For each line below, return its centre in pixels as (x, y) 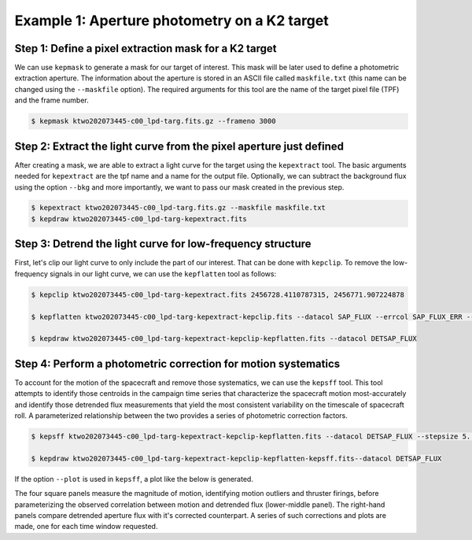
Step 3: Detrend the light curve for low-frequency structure (163, 244)
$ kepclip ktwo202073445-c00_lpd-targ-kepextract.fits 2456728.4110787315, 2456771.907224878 (218, 294)
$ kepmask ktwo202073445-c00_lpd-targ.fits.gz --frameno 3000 (153, 121)
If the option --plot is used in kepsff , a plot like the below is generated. (134, 479)
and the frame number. (52, 100)
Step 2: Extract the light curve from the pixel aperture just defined (179, 146)
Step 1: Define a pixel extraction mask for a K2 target (146, 48)
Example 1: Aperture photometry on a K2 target (172, 20)
